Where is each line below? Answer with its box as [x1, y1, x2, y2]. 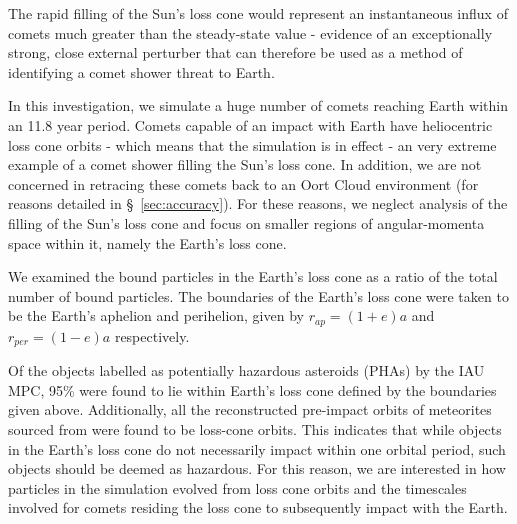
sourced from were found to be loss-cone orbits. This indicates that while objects [8, 419, 502, 439]
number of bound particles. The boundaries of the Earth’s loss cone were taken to [8, 285, 509, 306]
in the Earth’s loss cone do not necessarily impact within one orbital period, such [8, 438, 506, 459]
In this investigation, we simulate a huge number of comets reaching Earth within [8, 95, 508, 116]
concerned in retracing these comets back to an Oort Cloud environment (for [8, 173, 479, 194]
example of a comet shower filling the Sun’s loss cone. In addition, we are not [8, 154, 482, 175]
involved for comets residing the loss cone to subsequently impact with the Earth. [8, 497, 508, 518]
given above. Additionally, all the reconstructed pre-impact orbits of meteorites [8, 399, 492, 420]
